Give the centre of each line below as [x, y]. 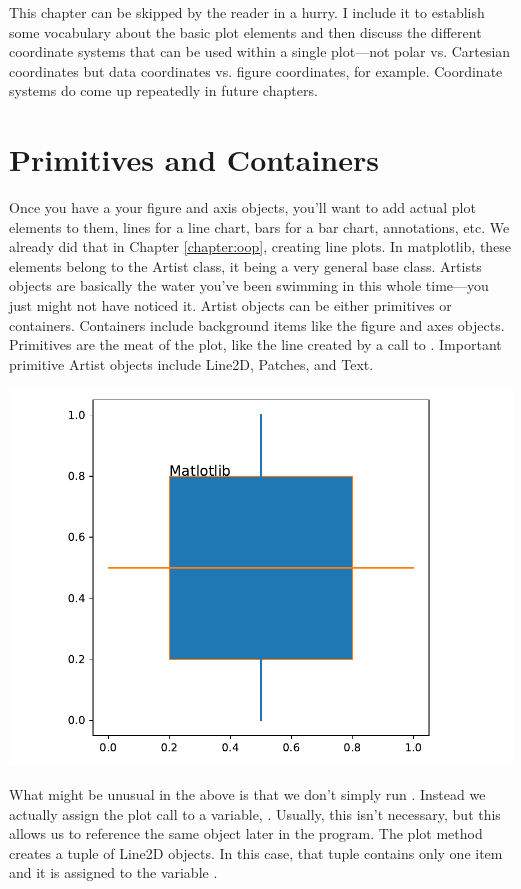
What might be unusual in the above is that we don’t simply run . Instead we [247, 794]
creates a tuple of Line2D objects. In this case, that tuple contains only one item [256, 852]
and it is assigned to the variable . [113, 872]
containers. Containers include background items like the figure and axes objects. [257, 324]
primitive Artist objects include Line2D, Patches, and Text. [191, 363]
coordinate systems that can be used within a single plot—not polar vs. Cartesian [260, 51]
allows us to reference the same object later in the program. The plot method [246, 833]
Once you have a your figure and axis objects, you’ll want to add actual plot [242, 207]
